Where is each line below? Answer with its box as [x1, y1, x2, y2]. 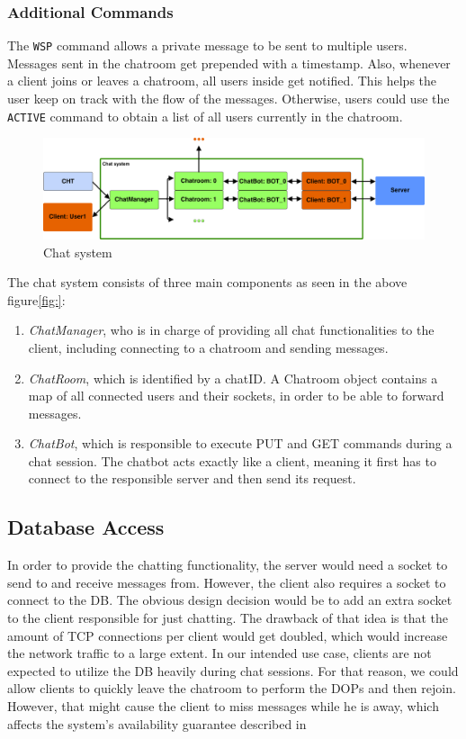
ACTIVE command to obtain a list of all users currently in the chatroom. [7, 106, 403, 125]
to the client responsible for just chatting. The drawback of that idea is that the [7, 608, 449, 627]
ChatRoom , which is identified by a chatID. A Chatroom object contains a [28, 368, 438, 387]
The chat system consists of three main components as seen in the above [7, 273, 408, 292]
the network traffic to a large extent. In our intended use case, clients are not [7, 644, 432, 662]
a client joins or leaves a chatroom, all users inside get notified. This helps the [7, 71, 437, 90]
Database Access [7, 513, 165, 541]
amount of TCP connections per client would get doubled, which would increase [7, 626, 448, 644]
